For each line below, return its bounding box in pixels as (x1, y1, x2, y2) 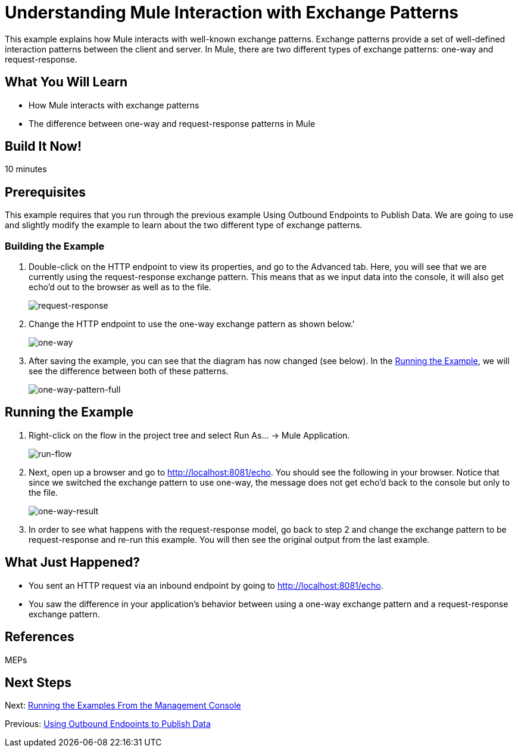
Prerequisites (5, 184, 86, 200)
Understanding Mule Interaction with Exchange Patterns (5, 2, 459, 23)
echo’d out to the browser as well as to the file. (29, 282, 212, 293)
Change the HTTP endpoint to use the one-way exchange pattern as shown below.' (29, 319, 355, 330)
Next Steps (5, 675, 71, 690)
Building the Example (5, 240, 105, 252)
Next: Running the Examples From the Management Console (5, 700, 241, 711)
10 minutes (5, 164, 47, 175)
